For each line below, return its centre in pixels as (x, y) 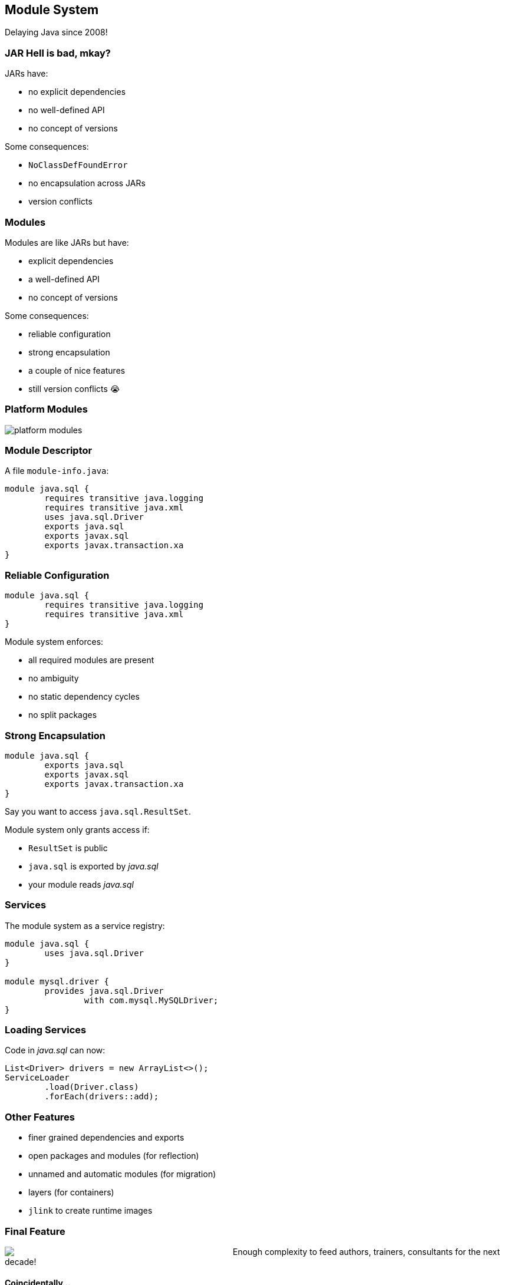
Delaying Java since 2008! (56, 32)
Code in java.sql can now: (55, 1050)
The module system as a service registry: (85, 925)
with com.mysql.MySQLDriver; (151, 1000)
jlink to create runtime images (90, 1211)
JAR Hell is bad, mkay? (58, 53)
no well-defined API (67, 110)
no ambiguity (54, 678)
